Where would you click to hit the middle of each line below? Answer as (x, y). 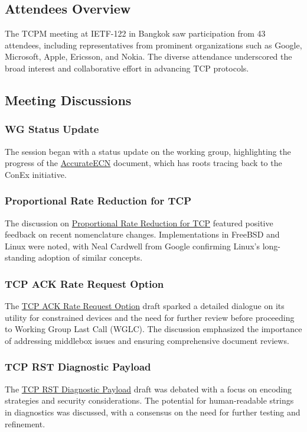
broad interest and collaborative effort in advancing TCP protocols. (127, 68)
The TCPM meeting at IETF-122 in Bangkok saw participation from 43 (135, 33)
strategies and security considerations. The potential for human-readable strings (149, 400)
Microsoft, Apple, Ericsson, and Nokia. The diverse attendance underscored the (148, 56)
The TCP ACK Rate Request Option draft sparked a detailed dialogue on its (145, 306)
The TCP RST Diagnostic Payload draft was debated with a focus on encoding (148, 389)
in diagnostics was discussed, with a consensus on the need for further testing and (153, 412)
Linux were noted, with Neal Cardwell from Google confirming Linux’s (133, 246)
